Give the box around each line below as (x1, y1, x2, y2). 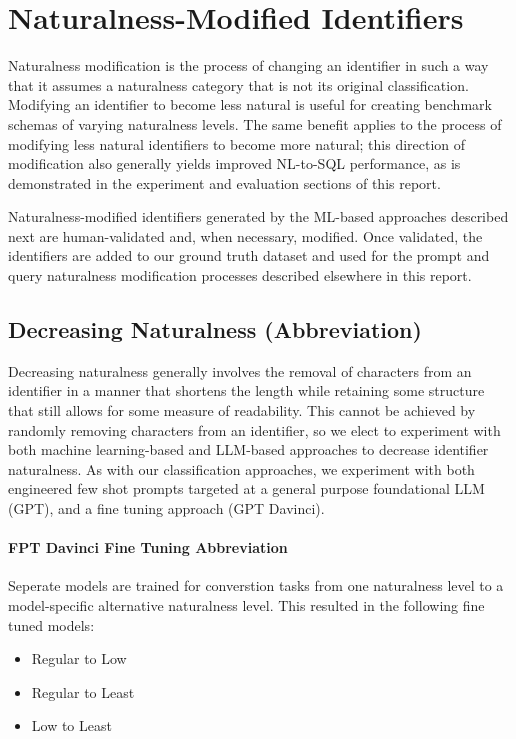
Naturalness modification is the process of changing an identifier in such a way (8, 55, 489, 76)
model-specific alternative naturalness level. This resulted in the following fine (8, 595, 485, 615)
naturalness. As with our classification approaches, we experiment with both (8, 458, 475, 479)
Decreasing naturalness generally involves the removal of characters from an (8, 360, 472, 381)
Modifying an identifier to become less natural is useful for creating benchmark (8, 94, 492, 115)
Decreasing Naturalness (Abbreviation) (8, 314, 422, 345)
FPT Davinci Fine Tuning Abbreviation (8, 537, 288, 558)
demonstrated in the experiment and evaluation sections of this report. (8, 172, 441, 193)
